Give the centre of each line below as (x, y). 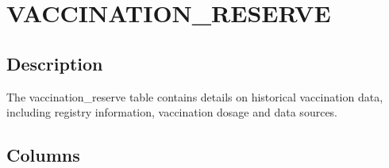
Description (55, 63)
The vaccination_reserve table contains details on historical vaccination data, (195, 96)
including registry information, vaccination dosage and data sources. (172, 112)
